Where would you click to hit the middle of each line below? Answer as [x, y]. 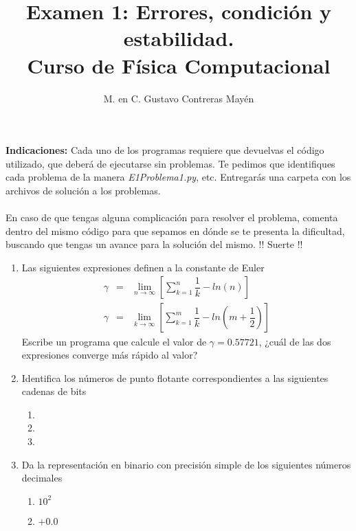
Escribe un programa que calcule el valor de [114, 341]
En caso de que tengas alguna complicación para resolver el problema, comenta [172, 217]
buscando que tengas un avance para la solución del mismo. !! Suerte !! [154, 244]
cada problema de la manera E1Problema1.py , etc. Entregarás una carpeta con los [178, 177]
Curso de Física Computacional [179, 65]
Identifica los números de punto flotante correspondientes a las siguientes [175, 377]
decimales [42, 478]
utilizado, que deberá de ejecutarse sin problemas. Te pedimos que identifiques [170, 163]
